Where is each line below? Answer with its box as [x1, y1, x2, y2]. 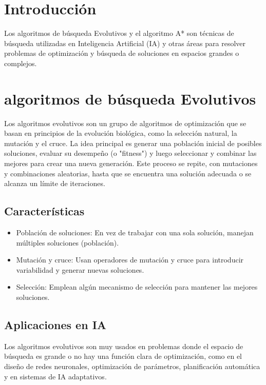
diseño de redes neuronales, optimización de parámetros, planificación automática [4, 360, 260, 371]
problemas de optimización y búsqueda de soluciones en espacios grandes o [4, 48, 239, 58]
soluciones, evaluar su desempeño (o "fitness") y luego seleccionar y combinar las [4, 148, 257, 158]
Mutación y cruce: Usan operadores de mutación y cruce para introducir [16, 254, 244, 265]
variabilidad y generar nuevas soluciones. [16, 264, 144, 275]
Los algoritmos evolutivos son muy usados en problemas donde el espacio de [4, 340, 243, 351]
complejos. [4, 57, 37, 68]
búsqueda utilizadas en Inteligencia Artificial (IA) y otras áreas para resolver [4, 37, 246, 48]
